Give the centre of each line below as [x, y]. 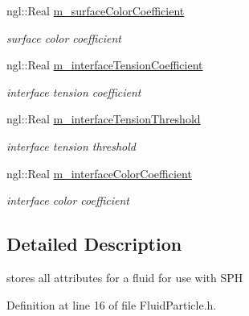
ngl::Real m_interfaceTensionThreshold [104, 119]
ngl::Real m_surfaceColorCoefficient [96, 10]
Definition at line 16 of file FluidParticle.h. [112, 304]
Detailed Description [94, 244]
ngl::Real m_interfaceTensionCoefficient [105, 65]
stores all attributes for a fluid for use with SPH [125, 277]
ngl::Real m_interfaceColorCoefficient [99, 173]
